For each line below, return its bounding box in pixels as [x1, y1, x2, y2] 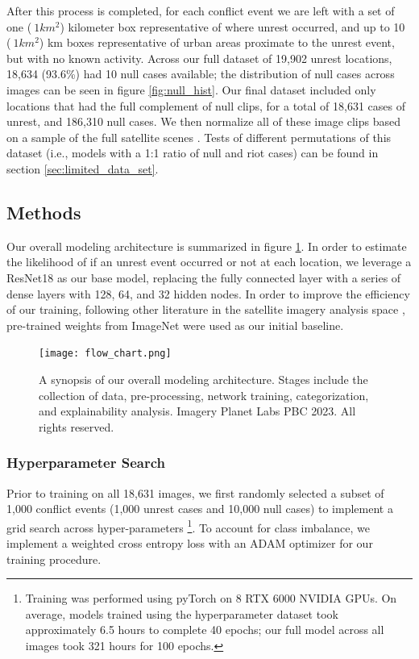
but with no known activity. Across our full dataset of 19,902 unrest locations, [6, 49, 392, 66]
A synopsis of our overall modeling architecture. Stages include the [39, 370, 368, 387]
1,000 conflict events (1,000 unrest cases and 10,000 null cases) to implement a [6, 500, 393, 517]
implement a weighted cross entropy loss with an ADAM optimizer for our [6, 534, 373, 551]
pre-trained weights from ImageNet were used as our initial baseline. [6, 316, 344, 333]
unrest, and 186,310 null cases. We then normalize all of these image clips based [6, 113, 400, 130]
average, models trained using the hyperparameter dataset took [25, 605, 338, 622]
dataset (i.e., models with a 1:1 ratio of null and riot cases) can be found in [6, 144, 379, 161]
